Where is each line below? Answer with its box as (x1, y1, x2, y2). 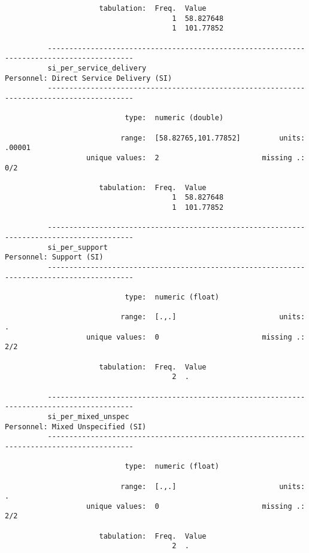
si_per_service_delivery (47, 63, 147, 72)
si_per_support (47, 243, 108, 252)
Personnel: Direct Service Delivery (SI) (5, 74, 172, 83)
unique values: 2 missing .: (86, 153, 305, 162)
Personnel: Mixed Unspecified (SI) (5, 422, 147, 431)
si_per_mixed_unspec (47, 412, 129, 421)
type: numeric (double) (125, 114, 224, 123)
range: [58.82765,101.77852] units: (120, 133, 305, 142)
